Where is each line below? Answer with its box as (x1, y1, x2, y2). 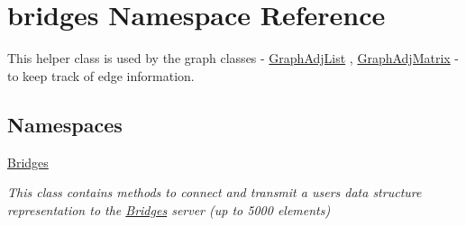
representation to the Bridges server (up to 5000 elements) (7, 200, 331, 219)
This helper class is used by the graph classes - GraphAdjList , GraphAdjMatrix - (7, 49, 460, 68)
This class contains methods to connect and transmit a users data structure (7, 183, 422, 202)
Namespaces (7, 110, 123, 138)
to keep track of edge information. (7, 66, 195, 85)
